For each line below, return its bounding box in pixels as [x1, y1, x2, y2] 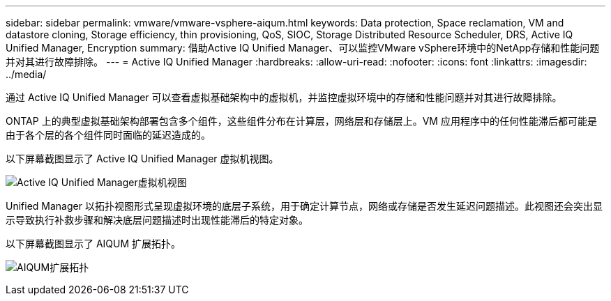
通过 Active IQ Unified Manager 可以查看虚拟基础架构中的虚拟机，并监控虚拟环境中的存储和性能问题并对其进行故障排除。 [6, 91, 562, 103]
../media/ [6, 68, 47, 80]
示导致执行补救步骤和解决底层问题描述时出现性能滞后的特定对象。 [6, 214, 308, 226]
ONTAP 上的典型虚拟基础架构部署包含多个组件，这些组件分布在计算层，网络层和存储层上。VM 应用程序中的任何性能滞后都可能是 [6, 115, 597, 127]
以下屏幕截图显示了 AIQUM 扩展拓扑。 [6, 238, 181, 249]
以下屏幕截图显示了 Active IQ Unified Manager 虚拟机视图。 [6, 153, 279, 164]
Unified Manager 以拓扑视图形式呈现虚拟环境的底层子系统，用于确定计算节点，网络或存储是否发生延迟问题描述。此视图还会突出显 [6, 200, 603, 212]
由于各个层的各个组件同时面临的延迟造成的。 [6, 129, 211, 141]
